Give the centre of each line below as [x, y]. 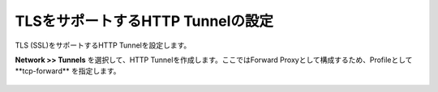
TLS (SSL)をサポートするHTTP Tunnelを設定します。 [103, 45]
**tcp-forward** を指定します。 [68, 71]
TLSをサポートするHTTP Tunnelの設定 [144, 21]
